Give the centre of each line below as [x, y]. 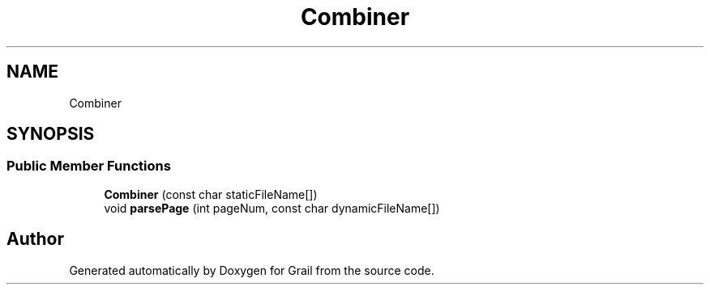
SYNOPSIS [51, 134]
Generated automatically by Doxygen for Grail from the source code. [252, 270]
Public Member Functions [89, 166]
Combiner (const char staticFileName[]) [211, 194]
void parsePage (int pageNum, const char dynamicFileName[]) [272, 208]
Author [35, 239]
